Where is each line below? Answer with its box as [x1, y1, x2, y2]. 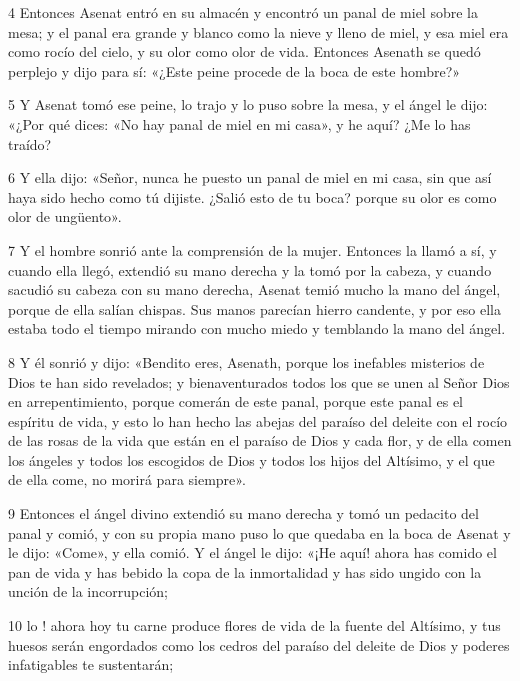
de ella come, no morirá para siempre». [8, 469, 246, 490]
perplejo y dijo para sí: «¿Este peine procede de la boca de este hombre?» [8, 60, 461, 81]
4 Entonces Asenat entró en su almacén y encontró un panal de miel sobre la [8, 2, 478, 22]
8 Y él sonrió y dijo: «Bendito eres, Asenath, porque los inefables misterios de [8, 351, 485, 372]
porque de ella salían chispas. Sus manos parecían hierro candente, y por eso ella [8, 298, 501, 319]
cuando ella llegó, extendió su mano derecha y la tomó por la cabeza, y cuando [8, 259, 492, 280]
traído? [8, 133, 52, 154]
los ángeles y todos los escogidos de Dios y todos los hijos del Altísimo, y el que [8, 449, 495, 470]
